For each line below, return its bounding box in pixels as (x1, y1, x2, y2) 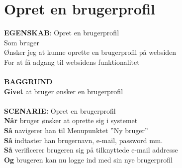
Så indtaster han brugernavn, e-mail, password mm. (4, 135, 163, 145)
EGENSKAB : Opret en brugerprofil (4, 27, 119, 38)
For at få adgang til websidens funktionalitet (4, 56, 140, 67)
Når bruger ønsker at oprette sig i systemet (4, 115, 138, 126)
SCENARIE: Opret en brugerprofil (4, 105, 116, 116)
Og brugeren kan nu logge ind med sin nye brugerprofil (4, 154, 173, 165)
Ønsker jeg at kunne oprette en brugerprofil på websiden (4, 47, 177, 57)
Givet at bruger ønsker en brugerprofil (4, 86, 123, 96)
